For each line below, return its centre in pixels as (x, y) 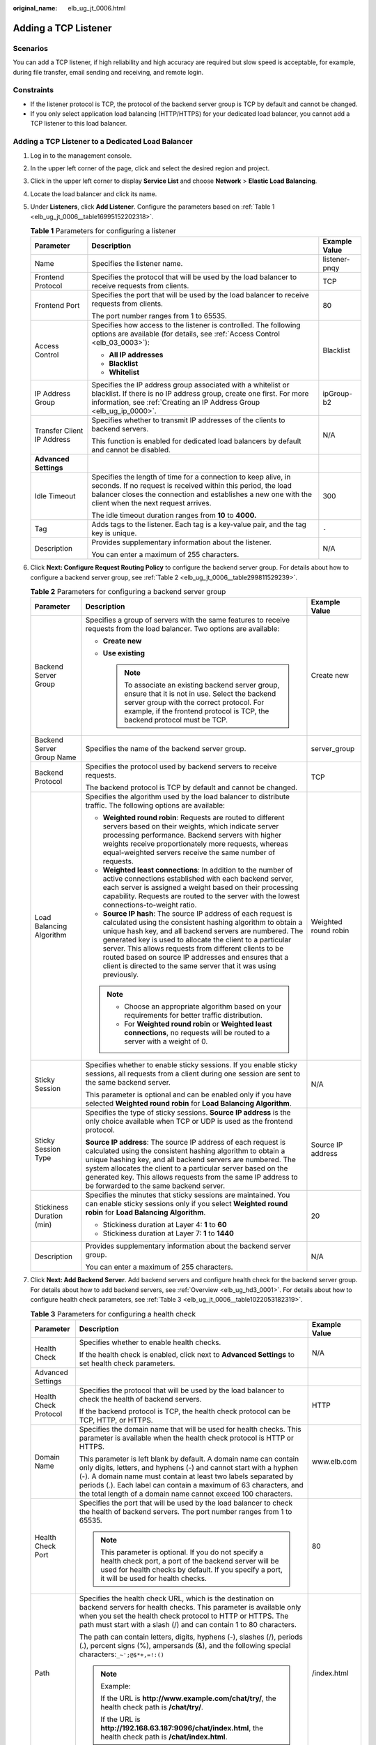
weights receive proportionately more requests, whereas (196, 844)
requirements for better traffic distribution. (193, 1016)
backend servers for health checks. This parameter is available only (190, 1607)
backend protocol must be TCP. (176, 720)
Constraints (33, 90)
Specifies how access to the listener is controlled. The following (196, 325)
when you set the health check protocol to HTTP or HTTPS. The (184, 1616)
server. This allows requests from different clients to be (193, 949)
